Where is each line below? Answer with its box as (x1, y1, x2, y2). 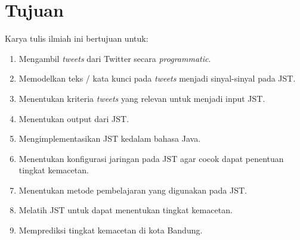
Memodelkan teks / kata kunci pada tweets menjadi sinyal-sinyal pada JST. (18, 72, 296, 85)
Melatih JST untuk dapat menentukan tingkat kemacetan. (18, 204, 233, 216)
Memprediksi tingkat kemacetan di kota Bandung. (18, 224, 203, 236)
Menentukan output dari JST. (18, 112, 129, 124)
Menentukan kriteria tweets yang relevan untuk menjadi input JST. (18, 92, 265, 104)
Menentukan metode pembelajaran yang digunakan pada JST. (18, 183, 247, 196)
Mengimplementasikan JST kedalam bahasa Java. (18, 132, 201, 145)
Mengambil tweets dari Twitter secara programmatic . (18, 52, 211, 64)
